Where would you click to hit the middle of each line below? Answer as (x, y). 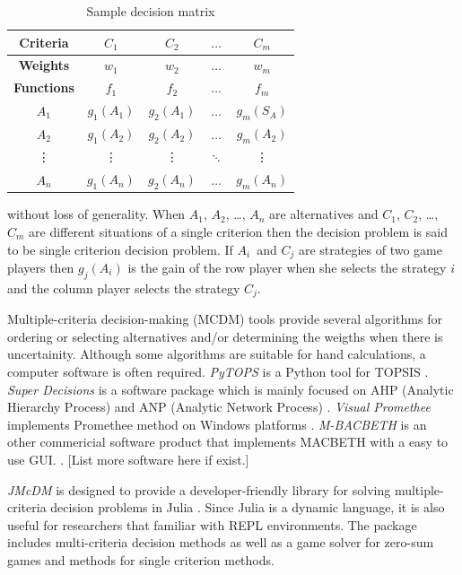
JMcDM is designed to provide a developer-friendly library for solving (199, 489)
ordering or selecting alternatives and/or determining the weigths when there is (225, 336)
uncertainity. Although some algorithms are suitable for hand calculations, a (217, 354)
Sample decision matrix (151, 11)
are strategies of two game (370, 249)
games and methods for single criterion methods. (141, 559)
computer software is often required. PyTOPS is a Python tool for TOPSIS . (218, 372)
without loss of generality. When (96, 214)
